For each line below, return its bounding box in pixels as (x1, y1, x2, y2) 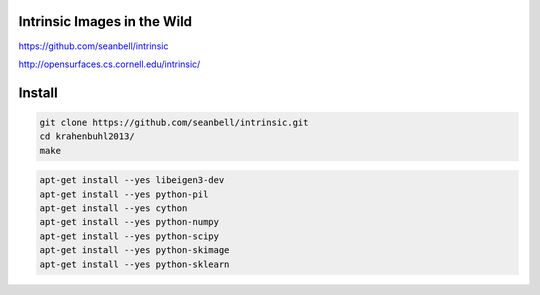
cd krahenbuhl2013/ (39, 131, 135, 142)
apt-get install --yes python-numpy (39, 216, 220, 228)
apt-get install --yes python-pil (39, 188, 209, 200)
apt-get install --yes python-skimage (39, 245, 230, 256)
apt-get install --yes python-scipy (39, 230, 220, 242)
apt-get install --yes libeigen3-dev (39, 175, 225, 186)
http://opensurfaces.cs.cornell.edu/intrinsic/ (18, 58, 201, 70)
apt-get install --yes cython (39, 203, 188, 214)
